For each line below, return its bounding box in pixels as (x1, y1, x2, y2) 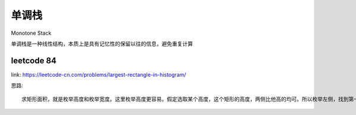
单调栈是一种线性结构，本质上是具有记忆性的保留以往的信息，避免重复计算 (11, 40, 193, 47)
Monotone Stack (11, 29, 52, 37)
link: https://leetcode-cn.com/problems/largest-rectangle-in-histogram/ (11, 71, 186, 78)
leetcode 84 (11, 55, 57, 65)
